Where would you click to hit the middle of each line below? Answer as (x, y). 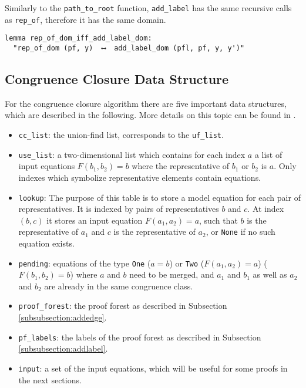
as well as (270, 274)
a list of (268, 154)
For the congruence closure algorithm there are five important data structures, (146, 103)
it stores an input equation (95, 220)
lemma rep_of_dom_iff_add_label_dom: (78, 38)
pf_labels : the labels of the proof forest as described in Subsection (140, 337)
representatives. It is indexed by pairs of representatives (119, 209)
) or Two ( (187, 263)
